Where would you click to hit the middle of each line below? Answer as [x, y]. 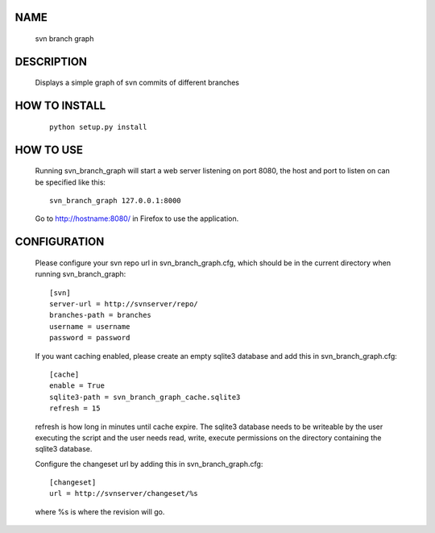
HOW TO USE [49, 150]
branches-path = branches [101, 315]
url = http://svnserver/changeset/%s [124, 493]
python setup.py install [98, 127]
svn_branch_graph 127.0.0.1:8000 [115, 201]
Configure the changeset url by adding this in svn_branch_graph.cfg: [149, 464]
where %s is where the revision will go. [100, 511]
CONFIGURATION [60, 242]
